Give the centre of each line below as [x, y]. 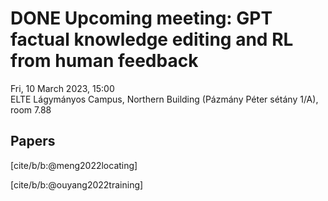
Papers [33, 141]
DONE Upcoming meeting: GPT [141, 18]
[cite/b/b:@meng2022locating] [74, 165]
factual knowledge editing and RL [152, 39]
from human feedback [104, 61]
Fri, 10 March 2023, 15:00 [62, 88]
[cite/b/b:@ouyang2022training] [77, 184]
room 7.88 [31, 109]
